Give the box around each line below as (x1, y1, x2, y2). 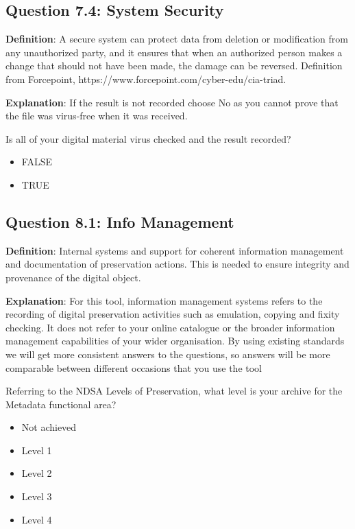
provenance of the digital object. (5, 270, 141, 284)
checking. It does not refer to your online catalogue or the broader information (5, 320, 335, 334)
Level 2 (21, 466, 52, 480)
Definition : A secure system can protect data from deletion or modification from (5, 32, 348, 46)
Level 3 (21, 489, 52, 504)
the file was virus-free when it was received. (5, 108, 188, 123)
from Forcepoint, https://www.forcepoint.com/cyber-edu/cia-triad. (5, 71, 286, 86)
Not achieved (21, 420, 77, 434)
